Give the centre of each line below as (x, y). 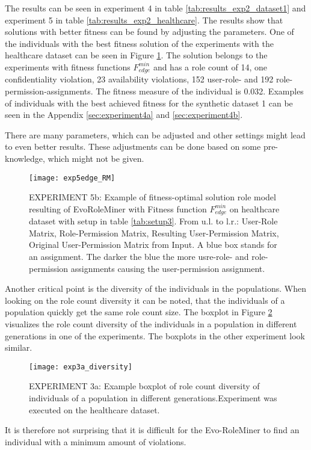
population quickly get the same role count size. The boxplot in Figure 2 (139, 312)
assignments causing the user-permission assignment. (168, 268)
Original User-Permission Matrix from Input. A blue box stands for (153, 245)
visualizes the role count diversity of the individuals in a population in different (151, 324)
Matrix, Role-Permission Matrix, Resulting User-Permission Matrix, (154, 233)
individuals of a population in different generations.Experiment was (153, 398)
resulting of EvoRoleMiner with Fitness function (118, 208)
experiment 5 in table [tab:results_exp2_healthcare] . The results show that (144, 20)
